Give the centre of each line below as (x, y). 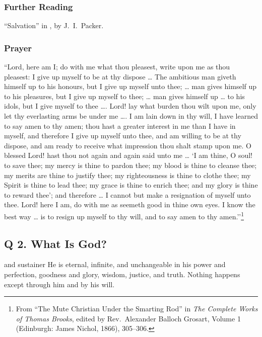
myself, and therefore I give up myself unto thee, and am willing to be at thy (123, 136)
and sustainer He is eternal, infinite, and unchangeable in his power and (115, 264)
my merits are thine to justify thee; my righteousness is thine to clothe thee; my (127, 175)
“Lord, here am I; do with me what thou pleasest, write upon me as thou (117, 67)
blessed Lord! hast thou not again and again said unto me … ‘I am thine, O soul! (128, 155)
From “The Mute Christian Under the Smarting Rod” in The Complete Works (137, 309)
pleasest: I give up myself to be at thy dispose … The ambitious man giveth (120, 76)
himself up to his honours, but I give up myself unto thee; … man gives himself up (130, 86)
